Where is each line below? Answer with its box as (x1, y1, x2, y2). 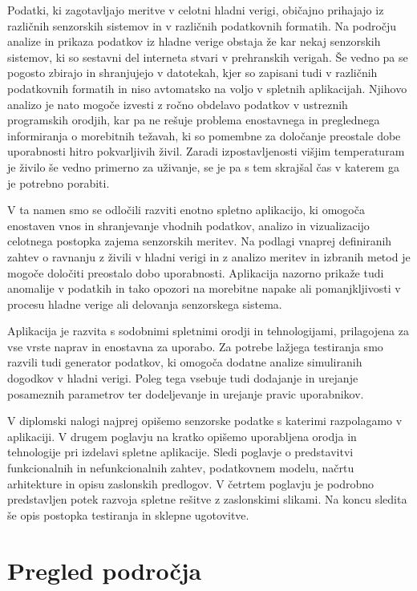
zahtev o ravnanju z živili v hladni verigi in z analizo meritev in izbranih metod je (7, 248, 411, 265)
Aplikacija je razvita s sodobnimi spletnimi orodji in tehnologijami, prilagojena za (7, 322, 409, 339)
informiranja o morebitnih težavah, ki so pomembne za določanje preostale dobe (7, 127, 401, 144)
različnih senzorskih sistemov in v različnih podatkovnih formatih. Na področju (7, 17, 397, 34)
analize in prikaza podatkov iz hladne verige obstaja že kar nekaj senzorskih (7, 33, 381, 50)
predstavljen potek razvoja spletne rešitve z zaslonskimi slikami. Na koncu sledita (7, 491, 407, 508)
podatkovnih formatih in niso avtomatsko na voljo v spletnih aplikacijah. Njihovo (7, 79, 407, 96)
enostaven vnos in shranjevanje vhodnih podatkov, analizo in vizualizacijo (7, 217, 370, 233)
